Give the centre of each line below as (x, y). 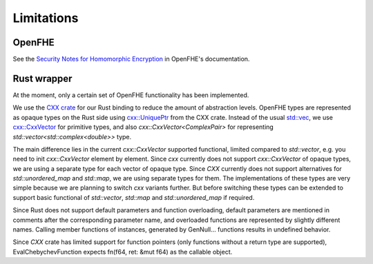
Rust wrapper (42, 78)
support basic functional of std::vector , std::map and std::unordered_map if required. (134, 197)
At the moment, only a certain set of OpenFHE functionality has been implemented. (131, 95)
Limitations (46, 18)
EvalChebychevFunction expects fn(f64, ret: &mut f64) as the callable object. (123, 252)
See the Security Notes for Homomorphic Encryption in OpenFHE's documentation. (131, 59)
